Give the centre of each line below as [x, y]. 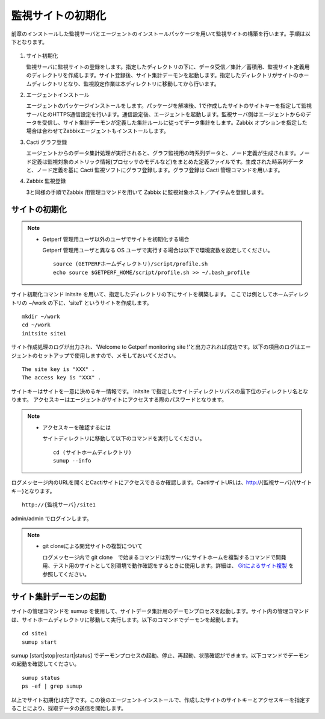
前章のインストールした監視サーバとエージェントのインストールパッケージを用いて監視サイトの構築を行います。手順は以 [161, 34]
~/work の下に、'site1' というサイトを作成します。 [90, 303]
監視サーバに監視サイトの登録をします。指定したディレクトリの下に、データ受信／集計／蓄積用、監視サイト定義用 [168, 67]
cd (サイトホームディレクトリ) [92, 452]
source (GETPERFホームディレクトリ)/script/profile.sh [131, 264]
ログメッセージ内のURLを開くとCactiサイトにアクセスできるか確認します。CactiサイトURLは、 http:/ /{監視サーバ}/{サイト [162, 482]
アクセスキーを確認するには [77, 427]
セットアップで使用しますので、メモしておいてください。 [108, 355]
